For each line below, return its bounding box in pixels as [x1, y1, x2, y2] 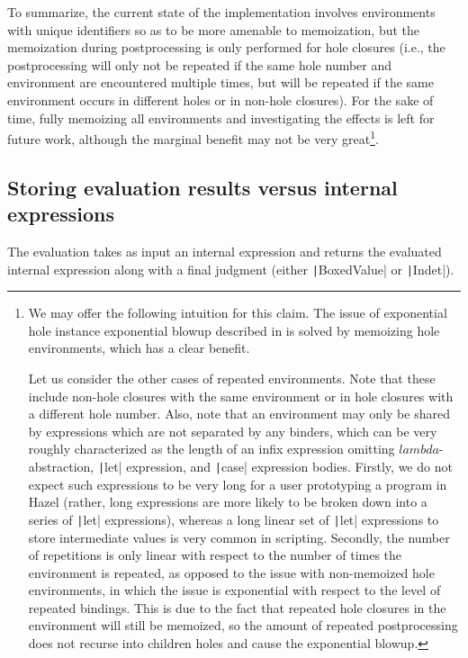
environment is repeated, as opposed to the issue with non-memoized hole [28, 563, 435, 581]
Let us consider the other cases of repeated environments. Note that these [28, 369, 436, 388]
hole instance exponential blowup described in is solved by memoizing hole [28, 320, 440, 339]
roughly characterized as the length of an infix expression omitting [28, 439, 395, 458]
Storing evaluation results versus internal [7, 173, 398, 201]
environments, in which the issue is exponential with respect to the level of [28, 581, 441, 599]
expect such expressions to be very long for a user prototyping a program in [28, 474, 447, 493]
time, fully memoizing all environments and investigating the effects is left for [7, 108, 435, 127]
